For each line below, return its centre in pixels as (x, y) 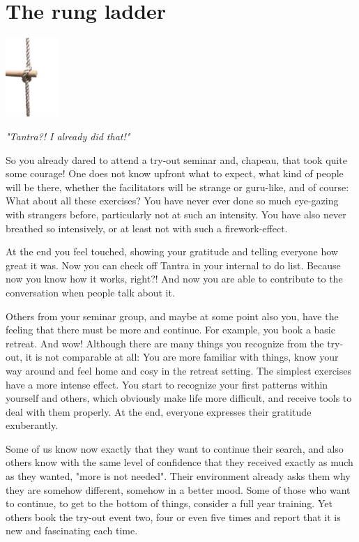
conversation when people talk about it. (90, 292)
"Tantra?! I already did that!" (68, 136)
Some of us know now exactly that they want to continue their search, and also (175, 448)
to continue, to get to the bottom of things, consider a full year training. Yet (169, 503)
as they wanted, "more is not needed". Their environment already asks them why (178, 476)
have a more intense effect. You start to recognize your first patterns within (167, 384)
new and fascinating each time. (72, 530)
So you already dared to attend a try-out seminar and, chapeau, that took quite (176, 159)
